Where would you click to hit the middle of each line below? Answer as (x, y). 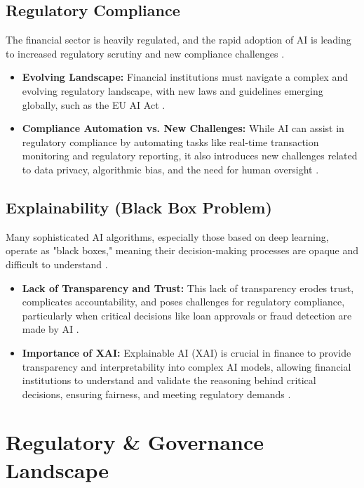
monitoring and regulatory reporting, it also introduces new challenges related (190, 156)
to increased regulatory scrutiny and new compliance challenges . (145, 53)
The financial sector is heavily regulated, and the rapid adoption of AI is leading (178, 40)
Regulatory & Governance (135, 442)
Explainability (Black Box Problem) (139, 207)
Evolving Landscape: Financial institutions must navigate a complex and (185, 77)
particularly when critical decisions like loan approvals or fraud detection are (187, 315)
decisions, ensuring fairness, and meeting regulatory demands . (156, 394)
